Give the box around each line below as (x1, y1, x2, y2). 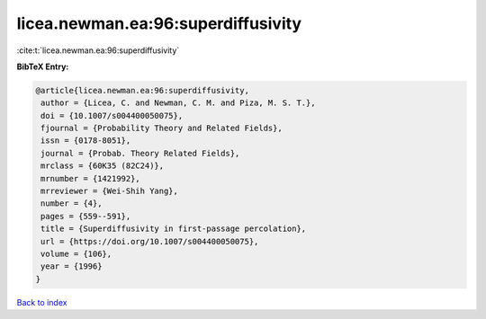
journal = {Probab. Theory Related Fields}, (40, 148, 240, 158)
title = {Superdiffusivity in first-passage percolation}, (40, 224, 307, 234)
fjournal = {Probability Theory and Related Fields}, (40, 123, 283, 134)
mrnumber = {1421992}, (40, 173, 141, 183)
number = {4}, (40, 199, 103, 208)
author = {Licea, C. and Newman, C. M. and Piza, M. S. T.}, (40, 98, 316, 108)
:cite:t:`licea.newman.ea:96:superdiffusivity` (16, 45, 180, 56)
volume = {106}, (40, 249, 112, 259)
